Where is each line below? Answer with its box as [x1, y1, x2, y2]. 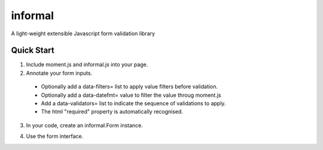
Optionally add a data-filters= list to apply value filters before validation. [41, 83, 218, 90]
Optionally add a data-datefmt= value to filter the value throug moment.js [41, 91, 221, 99]
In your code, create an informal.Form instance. [26, 121, 144, 128]
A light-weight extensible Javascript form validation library [11, 30, 156, 37]
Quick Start [11, 45, 54, 56]
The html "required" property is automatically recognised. [41, 108, 184, 115]
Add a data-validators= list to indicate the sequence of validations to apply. [41, 100, 226, 107]
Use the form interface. [26, 133, 84, 140]
